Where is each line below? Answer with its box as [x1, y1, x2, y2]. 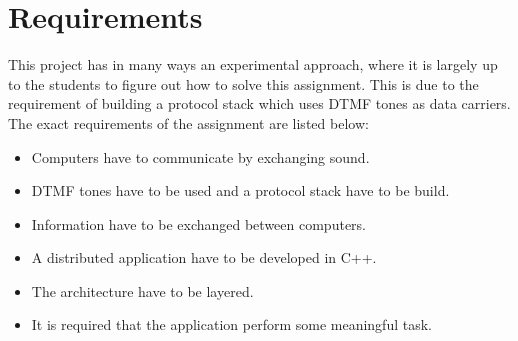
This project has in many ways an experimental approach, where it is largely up [8, 54, 498, 75]
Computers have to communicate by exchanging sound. [31, 146, 370, 167]
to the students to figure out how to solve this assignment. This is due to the [8, 73, 479, 94]
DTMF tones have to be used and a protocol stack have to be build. [31, 180, 450, 201]
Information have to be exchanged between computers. [31, 213, 366, 234]
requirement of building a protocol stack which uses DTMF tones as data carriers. [8, 93, 511, 114]
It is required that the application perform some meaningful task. [31, 314, 432, 335]
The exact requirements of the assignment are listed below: [8, 112, 369, 133]
